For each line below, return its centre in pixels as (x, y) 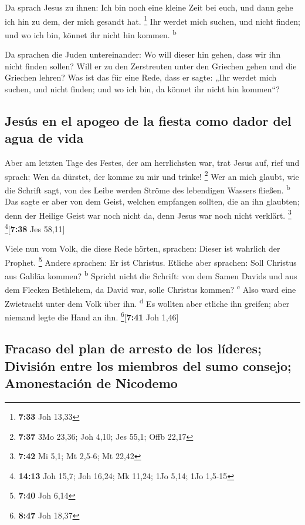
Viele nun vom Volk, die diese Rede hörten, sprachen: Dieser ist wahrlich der (143, 248)
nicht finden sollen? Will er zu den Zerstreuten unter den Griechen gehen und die (151, 66)
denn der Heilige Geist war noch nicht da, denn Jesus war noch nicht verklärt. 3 (148, 214)
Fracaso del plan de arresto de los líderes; (133, 348)
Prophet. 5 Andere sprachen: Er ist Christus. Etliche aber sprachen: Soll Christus (151, 261)
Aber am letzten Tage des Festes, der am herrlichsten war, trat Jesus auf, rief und (152, 163)
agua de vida (44, 138)
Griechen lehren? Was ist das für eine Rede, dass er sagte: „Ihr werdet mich (141, 77)
